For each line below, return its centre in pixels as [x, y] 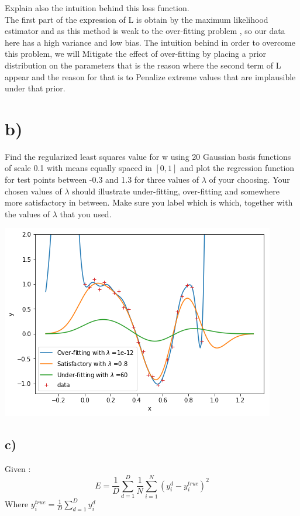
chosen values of [33, 191]
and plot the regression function [237, 168]
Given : [18, 469]
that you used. [86, 213]
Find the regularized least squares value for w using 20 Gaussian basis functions [148, 156]
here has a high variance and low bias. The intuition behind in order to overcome [150, 42]
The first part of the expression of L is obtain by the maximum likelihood [137, 19]
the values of [27, 213]
